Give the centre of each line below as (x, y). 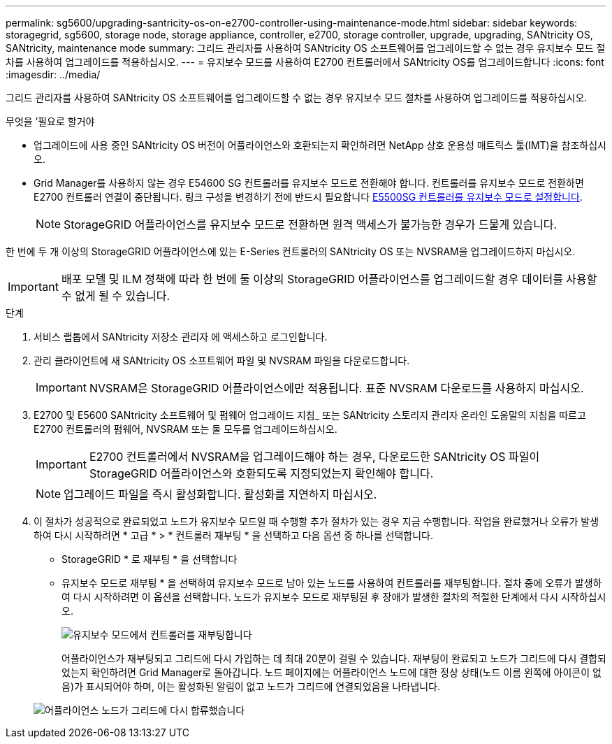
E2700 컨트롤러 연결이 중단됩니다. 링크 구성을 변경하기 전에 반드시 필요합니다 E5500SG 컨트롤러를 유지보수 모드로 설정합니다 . (308, 197)
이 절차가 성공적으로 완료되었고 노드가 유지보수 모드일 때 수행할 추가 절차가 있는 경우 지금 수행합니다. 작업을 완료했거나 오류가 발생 (316, 521)
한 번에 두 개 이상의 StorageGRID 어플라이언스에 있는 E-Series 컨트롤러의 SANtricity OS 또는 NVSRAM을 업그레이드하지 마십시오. (291, 251)
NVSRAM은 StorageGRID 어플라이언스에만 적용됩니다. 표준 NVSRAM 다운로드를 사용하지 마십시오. (336, 388)
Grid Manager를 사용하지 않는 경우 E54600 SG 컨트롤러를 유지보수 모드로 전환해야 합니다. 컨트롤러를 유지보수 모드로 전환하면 (309, 183)
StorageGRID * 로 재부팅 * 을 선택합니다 (150, 559)
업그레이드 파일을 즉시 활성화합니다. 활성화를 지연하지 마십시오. (220, 494)
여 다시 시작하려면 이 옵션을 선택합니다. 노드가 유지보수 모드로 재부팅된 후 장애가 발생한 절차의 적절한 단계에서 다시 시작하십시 (334, 597)
